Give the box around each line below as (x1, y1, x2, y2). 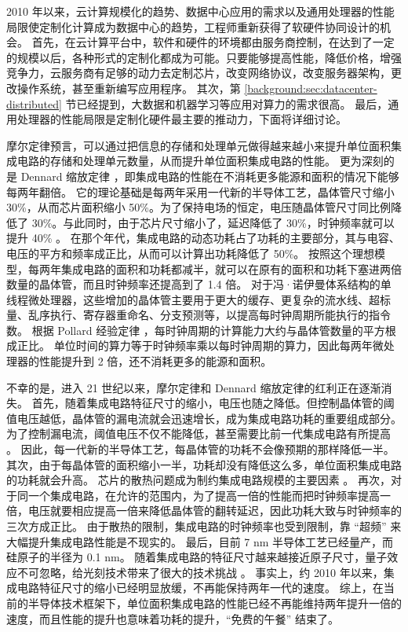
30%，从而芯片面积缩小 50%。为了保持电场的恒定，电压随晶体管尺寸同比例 (6, 199, 391, 215)
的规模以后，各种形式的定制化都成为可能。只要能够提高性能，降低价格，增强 (6, 49, 402, 65)
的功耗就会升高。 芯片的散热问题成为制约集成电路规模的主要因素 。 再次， (6, 472, 391, 488)
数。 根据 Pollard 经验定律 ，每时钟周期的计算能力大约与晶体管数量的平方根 (6, 322, 396, 338)
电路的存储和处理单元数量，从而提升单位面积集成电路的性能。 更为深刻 (16, 152, 384, 169)
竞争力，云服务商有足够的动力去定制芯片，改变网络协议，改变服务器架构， (6, 64, 391, 81)
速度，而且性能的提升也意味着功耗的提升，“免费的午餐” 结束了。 (6, 610, 339, 626)
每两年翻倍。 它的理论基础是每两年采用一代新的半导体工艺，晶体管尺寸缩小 (6, 183, 395, 200)
